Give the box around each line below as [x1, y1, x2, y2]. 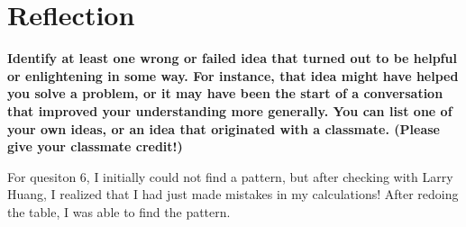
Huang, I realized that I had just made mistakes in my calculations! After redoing [7, 185, 459, 204]
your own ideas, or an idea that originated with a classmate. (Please [7, 119, 440, 138]
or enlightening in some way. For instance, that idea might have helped [7, 66, 459, 85]
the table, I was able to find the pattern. [7, 202, 231, 221]
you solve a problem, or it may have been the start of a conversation [7, 84, 443, 103]
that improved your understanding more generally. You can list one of [7, 101, 452, 120]
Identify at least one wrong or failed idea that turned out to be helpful [7, 49, 457, 68]
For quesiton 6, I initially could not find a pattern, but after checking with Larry [7, 167, 453, 186]
